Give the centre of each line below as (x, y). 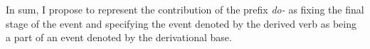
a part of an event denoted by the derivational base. (119, 37)
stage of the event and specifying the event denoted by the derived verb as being (181, 23)
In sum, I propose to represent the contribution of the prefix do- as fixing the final (185, 9)
